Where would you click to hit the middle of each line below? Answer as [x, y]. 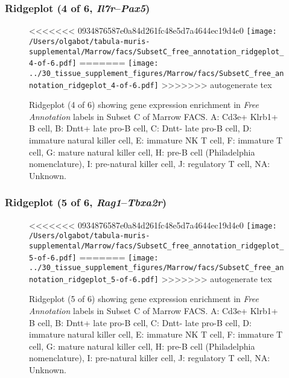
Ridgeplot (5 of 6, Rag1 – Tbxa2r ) [86, 202]
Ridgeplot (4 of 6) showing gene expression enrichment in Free [144, 105]
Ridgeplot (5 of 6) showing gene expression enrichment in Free [144, 299]
